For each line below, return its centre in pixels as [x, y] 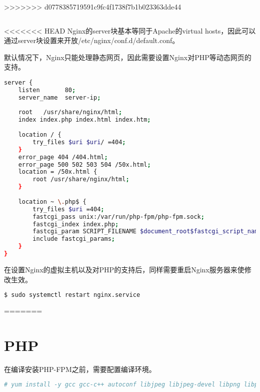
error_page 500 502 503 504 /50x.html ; [84, 164]
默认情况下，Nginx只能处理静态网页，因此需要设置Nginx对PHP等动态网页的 [128, 57]
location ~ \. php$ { [52, 202]
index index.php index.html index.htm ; [84, 120]
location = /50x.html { [58, 172]
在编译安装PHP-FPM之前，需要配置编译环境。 [80, 369]
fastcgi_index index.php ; [76, 224]
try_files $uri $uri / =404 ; [79, 142]
